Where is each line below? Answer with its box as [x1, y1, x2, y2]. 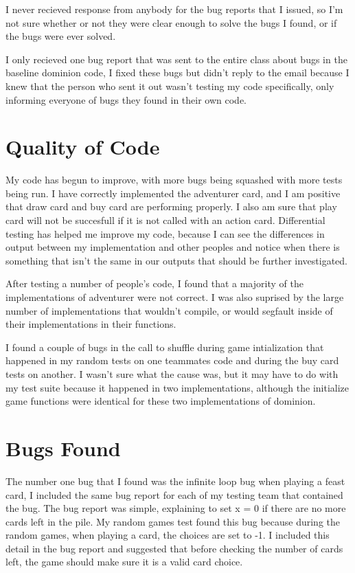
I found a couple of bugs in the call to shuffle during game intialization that [5, 339, 324, 354]
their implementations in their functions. [5, 317, 176, 331]
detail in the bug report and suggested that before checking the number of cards [5, 541, 343, 555]
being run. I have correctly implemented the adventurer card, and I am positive [5, 186, 341, 200]
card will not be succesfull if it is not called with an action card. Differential [5, 213, 325, 227]
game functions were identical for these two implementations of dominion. [5, 394, 316, 408]
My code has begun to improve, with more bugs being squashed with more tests [5, 172, 343, 187]
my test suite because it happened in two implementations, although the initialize [5, 380, 350, 394]
